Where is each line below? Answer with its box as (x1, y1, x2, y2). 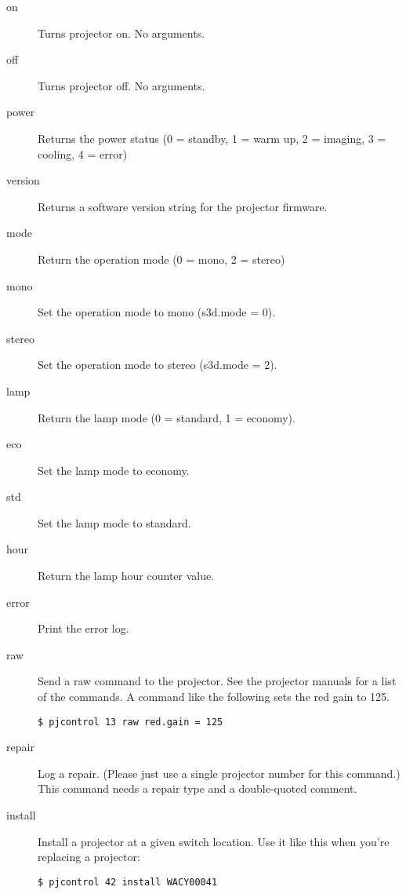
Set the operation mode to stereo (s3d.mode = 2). (38, 356, 277, 373)
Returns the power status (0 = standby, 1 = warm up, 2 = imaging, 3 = (38, 130, 386, 146)
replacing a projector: (38, 848, 140, 865)
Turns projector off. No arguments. (38, 77, 205, 93)
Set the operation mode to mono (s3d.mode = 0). (38, 304, 276, 320)
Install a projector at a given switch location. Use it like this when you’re (38, 833, 390, 849)
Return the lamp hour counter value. (38, 567, 215, 584)
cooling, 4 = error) (38, 145, 128, 162)
